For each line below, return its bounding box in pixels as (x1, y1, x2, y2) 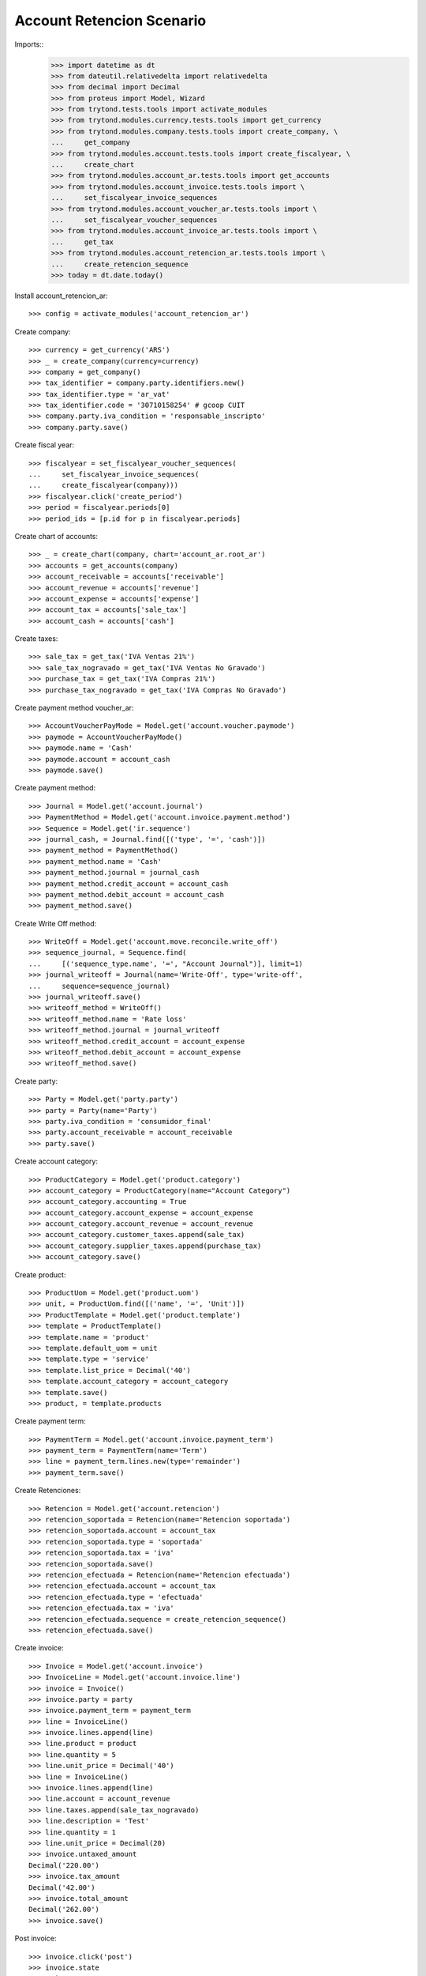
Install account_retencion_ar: (14, 291, 108, 300)
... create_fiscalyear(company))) (28, 481, 179, 490)
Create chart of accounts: (14, 531, 99, 541)
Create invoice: (14, 1643, 64, 1653)
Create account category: (14, 1156, 99, 1166)
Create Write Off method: (14, 918, 97, 928)
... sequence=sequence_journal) (28, 981, 170, 990)
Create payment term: (14, 1416, 86, 1426)
